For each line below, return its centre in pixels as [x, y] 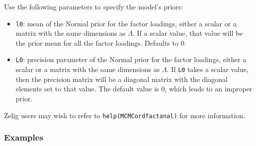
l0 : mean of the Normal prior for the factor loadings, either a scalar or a [126, 23]
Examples [24, 137]
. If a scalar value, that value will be [188, 33]
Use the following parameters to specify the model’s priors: [94, 6]
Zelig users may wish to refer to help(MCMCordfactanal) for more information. [125, 115]
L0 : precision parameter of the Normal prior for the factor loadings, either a [131, 59]
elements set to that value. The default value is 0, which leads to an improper [134, 89]
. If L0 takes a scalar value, [208, 69]
